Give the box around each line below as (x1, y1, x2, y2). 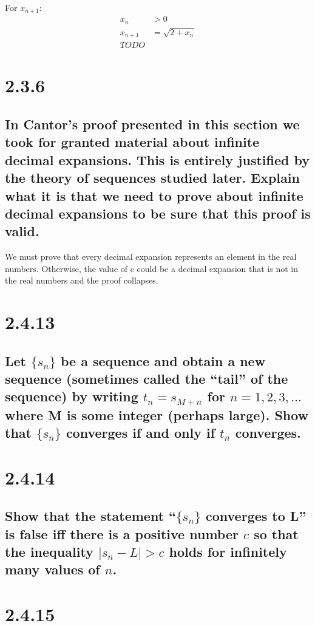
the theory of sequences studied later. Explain (5, 168, 300, 187)
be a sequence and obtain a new (60, 351, 266, 370)
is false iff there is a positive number (5, 524, 239, 543)
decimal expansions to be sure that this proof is (5, 203, 311, 222)
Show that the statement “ (5, 506, 177, 525)
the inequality (5, 542, 93, 560)
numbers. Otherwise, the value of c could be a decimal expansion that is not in (5, 262, 298, 274)
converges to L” (205, 506, 307, 525)
